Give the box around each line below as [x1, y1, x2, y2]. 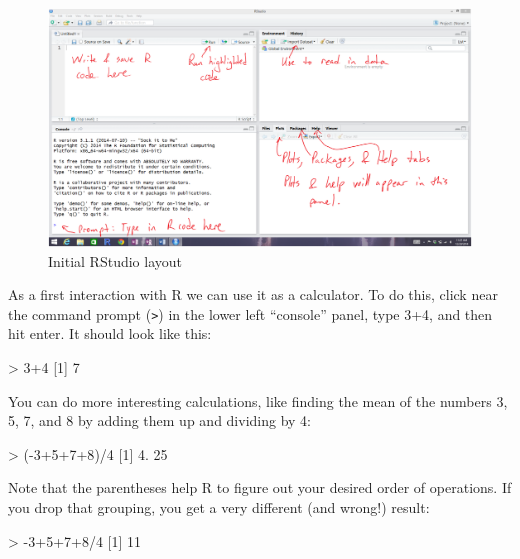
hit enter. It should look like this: [8, 323, 212, 344]
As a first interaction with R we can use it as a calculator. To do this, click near [8, 284, 498, 305]
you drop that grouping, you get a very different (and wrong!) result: [8, 496, 430, 517]
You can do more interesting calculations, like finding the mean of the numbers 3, [8, 390, 508, 411]
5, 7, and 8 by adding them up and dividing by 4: [8, 410, 312, 431]
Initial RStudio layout [48, 250, 183, 271]
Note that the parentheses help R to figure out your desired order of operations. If [8, 477, 512, 498]
